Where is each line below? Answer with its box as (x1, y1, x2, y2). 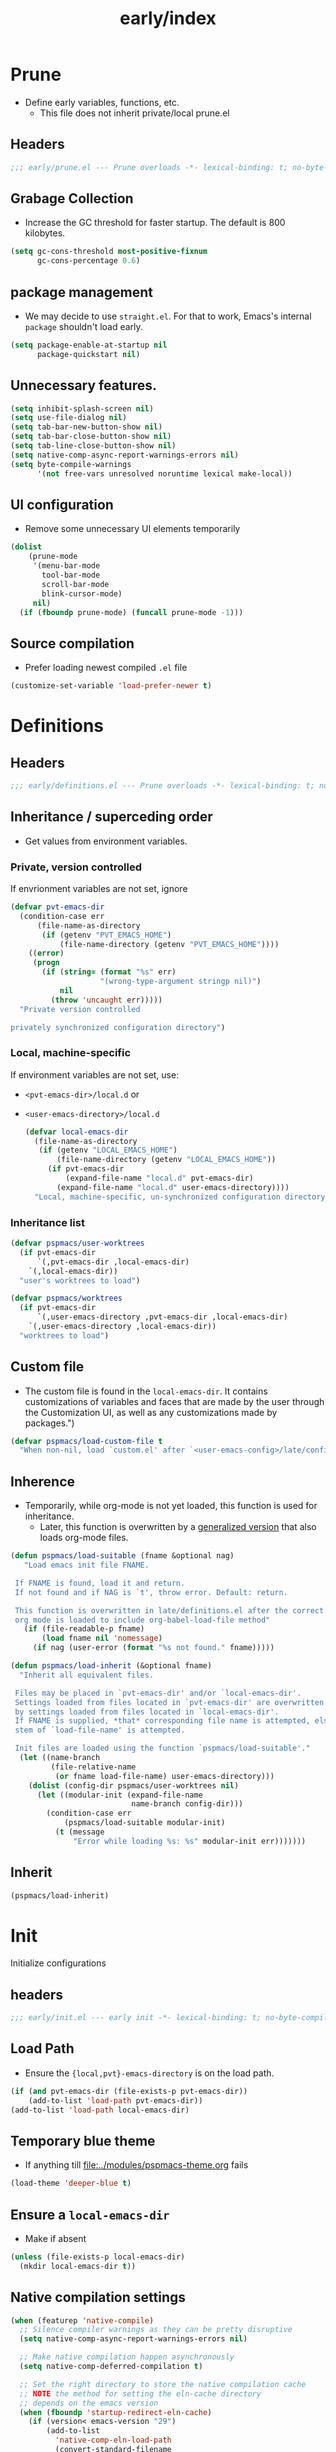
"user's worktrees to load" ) (19, 1275, 141, 1286)
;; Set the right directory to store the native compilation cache (19, 2379, 307, 2389)
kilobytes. (24, 227, 66, 239)
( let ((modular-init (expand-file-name (36, 1790, 203, 1800)
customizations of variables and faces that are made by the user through (24, 1395, 325, 1407)
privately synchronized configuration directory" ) (10, 1022, 226, 1032)
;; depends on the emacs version (19, 2398, 159, 2408)
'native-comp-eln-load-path (54, 2435, 172, 2446)
